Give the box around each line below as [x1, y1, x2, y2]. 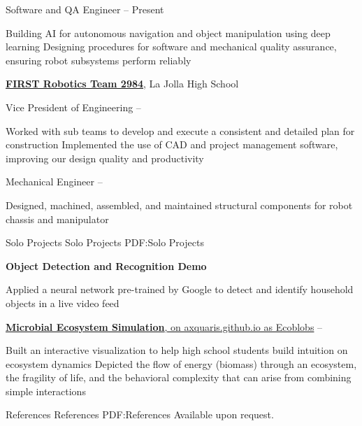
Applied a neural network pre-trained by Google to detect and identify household [6, 282, 354, 297]
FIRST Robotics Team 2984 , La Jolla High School [6, 76, 239, 91]
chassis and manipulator [6, 211, 109, 226]
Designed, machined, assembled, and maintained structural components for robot [6, 197, 353, 212]
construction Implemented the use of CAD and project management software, [6, 137, 338, 152]
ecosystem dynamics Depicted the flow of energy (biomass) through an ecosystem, [6, 356, 357, 371]
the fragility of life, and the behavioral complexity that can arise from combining [6, 370, 352, 385]
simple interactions [6, 383, 86, 398]
